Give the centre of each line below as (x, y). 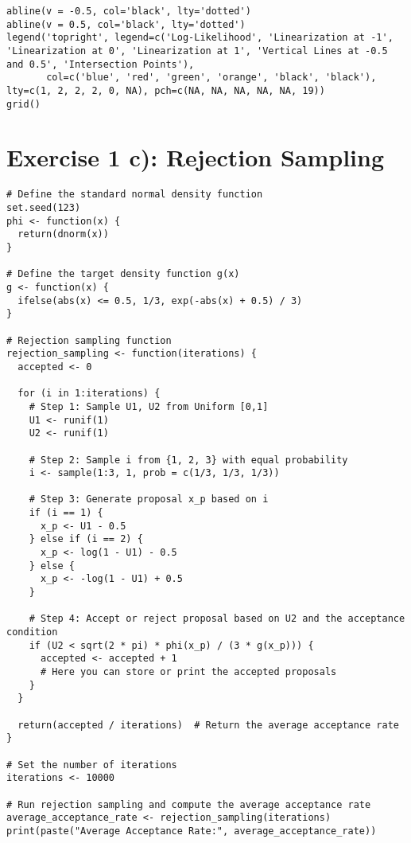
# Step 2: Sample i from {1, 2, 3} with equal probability (188, 460)
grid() (23, 104)
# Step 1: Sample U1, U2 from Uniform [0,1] (149, 406)
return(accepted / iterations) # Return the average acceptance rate (208, 725)
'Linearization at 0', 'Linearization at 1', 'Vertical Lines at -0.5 (197, 51)
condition (32, 632)
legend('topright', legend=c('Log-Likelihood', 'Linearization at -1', (200, 38)
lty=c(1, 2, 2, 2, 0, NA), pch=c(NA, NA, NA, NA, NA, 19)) (166, 90)
